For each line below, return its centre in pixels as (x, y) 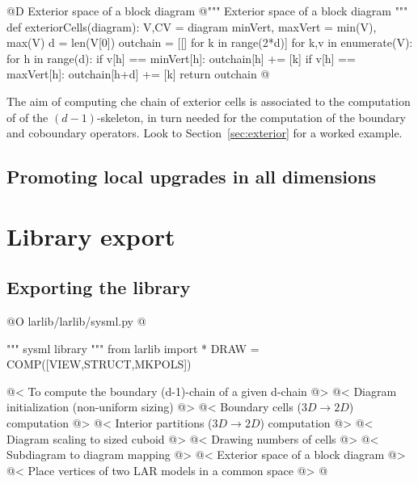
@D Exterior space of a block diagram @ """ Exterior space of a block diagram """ (207, 11)
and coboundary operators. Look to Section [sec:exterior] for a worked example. (205, 133)
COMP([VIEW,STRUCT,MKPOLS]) (99, 364)
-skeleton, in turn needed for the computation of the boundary (251, 117)
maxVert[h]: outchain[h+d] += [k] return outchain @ (138, 74)
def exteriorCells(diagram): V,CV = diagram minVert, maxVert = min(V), (192, 26)
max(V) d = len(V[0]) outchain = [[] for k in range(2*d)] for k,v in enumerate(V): (210, 42)
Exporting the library (99, 287)
